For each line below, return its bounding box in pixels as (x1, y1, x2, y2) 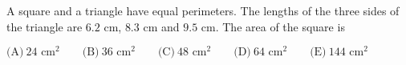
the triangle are (6, 18, 83, 35)
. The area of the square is (215, 18, 345, 35)
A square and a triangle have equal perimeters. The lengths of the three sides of (6, 2, 400, 18)
